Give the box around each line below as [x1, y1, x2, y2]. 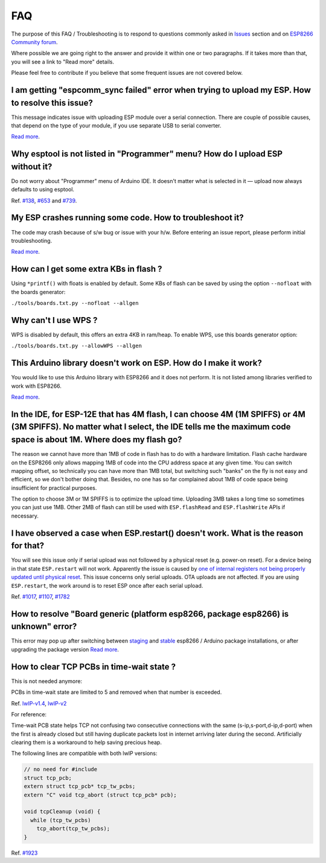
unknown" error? [11, 621, 77, 632]
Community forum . [11, 38, 58, 45]
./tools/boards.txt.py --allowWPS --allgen [11, 342, 142, 350]
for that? [11, 541, 45, 551]
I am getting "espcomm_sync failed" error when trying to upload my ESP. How [11, 85, 311, 95]
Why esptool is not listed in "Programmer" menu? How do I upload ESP [11, 149, 283, 159]
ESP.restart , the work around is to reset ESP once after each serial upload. [11, 582, 203, 589]
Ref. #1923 [11, 849, 38, 856]
